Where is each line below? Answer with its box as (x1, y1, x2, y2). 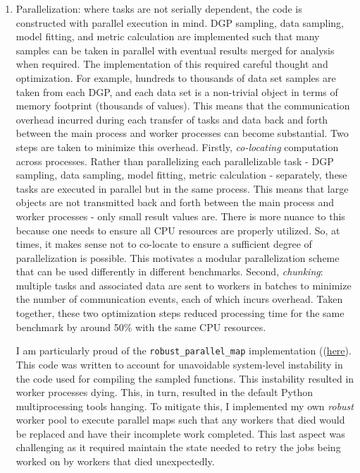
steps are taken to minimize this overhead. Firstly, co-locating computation (15, 139, 339, 154)
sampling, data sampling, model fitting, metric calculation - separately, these (15, 167, 347, 182)
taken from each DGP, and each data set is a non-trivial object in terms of (15, 84, 338, 99)
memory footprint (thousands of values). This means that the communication (15, 98, 350, 113)
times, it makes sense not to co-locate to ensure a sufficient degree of (15, 236, 312, 251)
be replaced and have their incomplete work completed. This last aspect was (15, 426, 345, 441)
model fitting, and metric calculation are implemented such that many (15, 29, 320, 44)
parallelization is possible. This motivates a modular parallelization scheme (15, 250, 340, 265)
